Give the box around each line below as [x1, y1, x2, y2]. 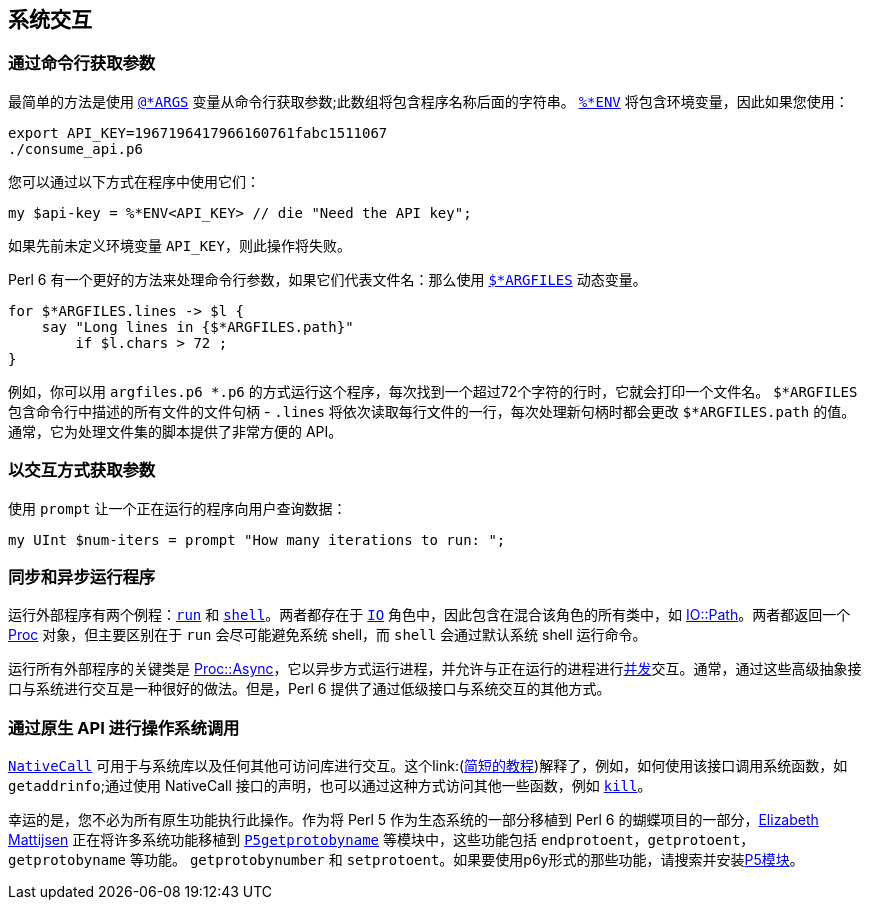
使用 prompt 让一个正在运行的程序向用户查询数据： [8, 499, 347, 517]
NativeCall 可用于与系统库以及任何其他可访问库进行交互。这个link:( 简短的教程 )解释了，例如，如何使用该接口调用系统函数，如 [8, 757, 848, 775]
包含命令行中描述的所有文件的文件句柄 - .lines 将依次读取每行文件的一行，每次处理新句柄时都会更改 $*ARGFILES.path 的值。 [8, 402, 856, 420]
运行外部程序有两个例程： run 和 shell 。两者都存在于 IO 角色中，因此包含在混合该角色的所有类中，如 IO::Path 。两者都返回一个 [8, 606, 851, 624]
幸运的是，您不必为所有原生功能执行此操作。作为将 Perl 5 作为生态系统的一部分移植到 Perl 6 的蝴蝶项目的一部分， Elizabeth [8, 811, 819, 829]
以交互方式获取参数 [8, 460, 156, 481]
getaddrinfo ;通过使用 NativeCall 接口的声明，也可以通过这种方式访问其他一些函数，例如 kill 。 [8, 777, 652, 795]
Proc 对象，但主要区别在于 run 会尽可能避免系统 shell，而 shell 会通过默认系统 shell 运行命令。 [8, 626, 647, 644]
